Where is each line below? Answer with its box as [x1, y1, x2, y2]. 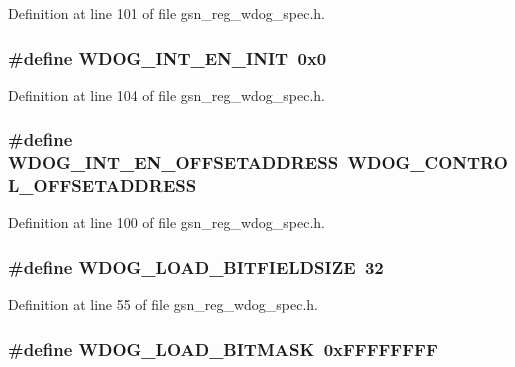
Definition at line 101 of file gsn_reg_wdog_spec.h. [8, 3, 325, 23]
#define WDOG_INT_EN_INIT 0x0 [8, 45, 327, 70]
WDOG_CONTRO [347, 150, 508, 175]
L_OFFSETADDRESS [8, 173, 197, 198]
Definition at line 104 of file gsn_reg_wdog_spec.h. [8, 84, 325, 105]
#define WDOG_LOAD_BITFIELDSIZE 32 [8, 254, 384, 279]
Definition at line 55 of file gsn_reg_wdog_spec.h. [8, 294, 318, 315]
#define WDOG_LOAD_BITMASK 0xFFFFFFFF [8, 336, 438, 361]
